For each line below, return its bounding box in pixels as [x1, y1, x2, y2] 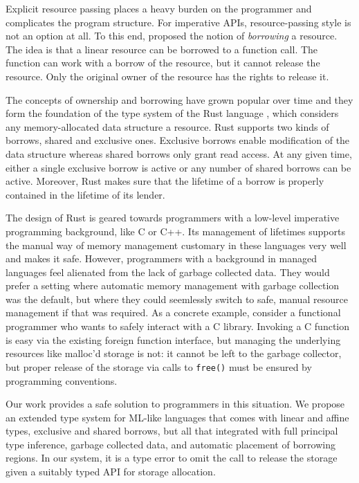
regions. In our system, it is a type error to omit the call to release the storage [6, 450, 338, 465]
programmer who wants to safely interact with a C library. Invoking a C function [6, 319, 350, 334]
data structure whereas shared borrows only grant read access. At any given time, [6, 146, 352, 161]
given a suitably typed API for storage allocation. [6, 464, 216, 479]
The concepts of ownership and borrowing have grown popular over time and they [6, 92, 353, 107]
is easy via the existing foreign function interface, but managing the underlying [6, 332, 341, 347]
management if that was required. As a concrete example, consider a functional [6, 305, 341, 320]
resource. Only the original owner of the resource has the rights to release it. [6, 69, 329, 83]
